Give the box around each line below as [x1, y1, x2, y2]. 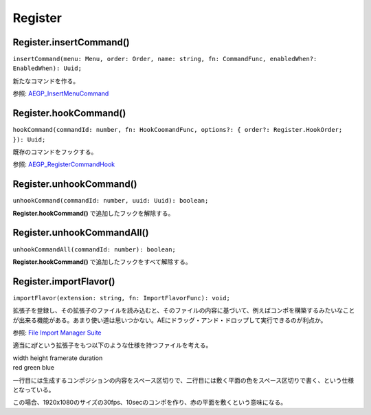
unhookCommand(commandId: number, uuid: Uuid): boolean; [12, 197, 209, 205]
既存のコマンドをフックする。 [12, 148, 98, 156]
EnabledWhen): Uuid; [12, 65, 82, 72]
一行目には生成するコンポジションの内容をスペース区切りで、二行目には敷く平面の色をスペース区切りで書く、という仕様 [12, 376, 355, 384]
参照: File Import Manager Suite [12, 328, 102, 337]
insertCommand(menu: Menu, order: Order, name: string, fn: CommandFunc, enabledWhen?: [12, 55, 317, 63]
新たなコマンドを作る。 [12, 76, 79, 85]
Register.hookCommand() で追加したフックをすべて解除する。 [12, 258, 192, 266]
